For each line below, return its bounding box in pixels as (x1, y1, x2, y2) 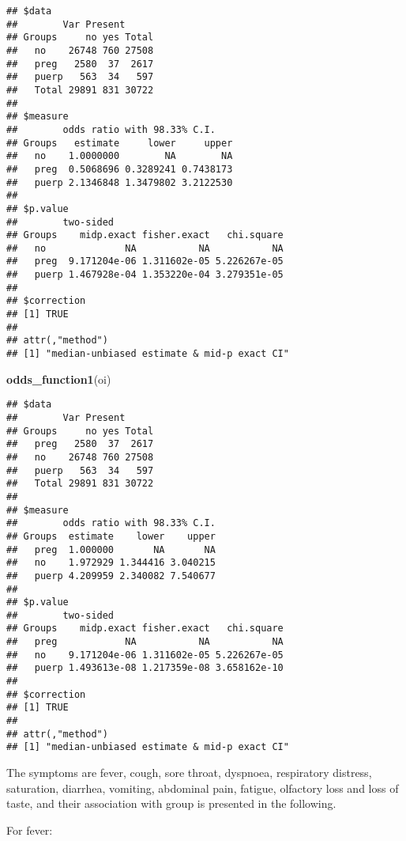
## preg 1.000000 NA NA (6, 544, 216, 555)
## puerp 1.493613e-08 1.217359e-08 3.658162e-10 (6, 662, 284, 674)
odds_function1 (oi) (6, 370, 111, 387)
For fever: (6, 821, 53, 838)
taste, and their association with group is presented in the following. (6, 795, 336, 812)
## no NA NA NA (6, 242, 284, 254)
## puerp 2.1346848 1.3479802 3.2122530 (6, 176, 233, 188)
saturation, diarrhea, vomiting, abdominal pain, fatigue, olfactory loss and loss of (6, 779, 399, 796)
